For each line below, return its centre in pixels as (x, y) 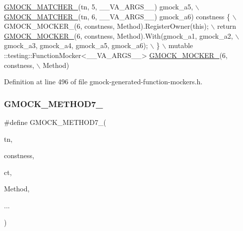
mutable (181, 45)
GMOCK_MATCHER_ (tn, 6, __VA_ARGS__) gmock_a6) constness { (117, 16)
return (227, 26)
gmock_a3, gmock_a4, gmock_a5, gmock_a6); (76, 45)
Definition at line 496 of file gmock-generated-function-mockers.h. (103, 82)
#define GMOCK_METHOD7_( (55, 122)
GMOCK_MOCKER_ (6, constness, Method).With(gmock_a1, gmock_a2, (119, 35)
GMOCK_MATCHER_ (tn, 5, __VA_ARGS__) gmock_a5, (99, 6)
